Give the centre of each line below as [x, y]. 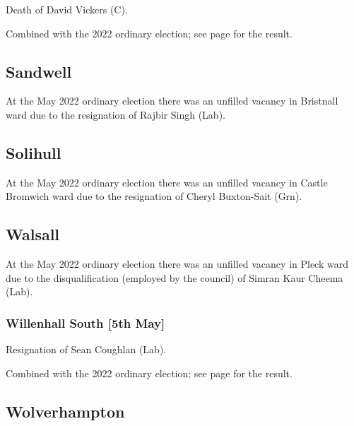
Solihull [34, 152]
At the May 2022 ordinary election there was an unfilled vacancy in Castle [167, 182]
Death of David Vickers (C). [67, 9]
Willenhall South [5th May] [85, 323]
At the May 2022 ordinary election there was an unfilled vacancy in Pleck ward [177, 264]
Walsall [33, 234]
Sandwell [39, 71]
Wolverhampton [65, 411]
